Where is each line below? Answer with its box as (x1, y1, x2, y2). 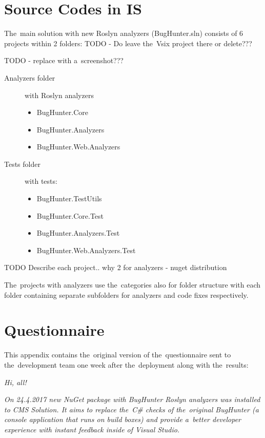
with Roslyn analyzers (25, 89, 94, 100)
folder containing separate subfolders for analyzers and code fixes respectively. (4, 289, 249, 300)
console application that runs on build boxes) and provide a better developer (4, 414, 241, 425)
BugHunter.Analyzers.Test (36, 227, 120, 238)
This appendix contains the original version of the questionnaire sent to (4, 349, 231, 360)
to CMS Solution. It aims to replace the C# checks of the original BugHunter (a (4, 404, 259, 414)
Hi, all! (4, 376, 27, 387)
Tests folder (4, 158, 40, 169)
